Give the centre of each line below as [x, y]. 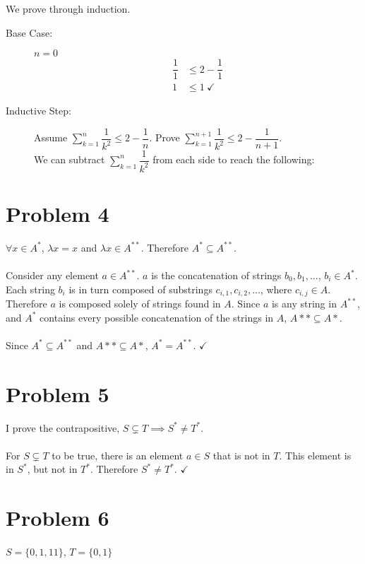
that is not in [241, 455]
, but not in [52, 469]
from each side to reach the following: [234, 159]
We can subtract [70, 159]
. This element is [315, 455]
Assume [51, 137]
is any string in [304, 304]
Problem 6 [58, 518]
